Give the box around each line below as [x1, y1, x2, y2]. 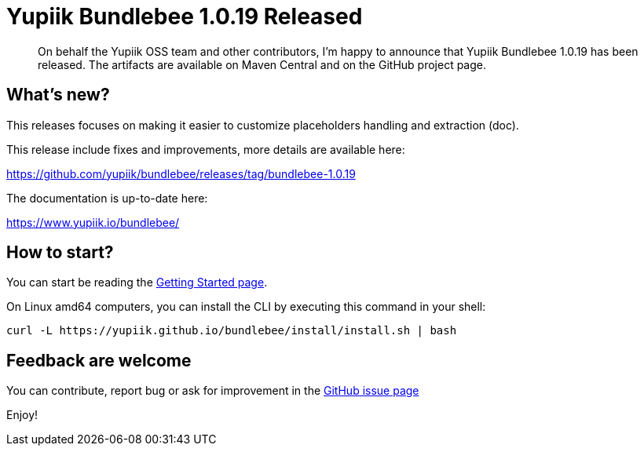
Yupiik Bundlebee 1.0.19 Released [6, 3, 363, 30]
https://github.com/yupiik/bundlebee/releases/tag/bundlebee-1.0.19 [6, 166, 356, 180]
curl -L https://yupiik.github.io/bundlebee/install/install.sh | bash [6, 324, 457, 337]
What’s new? [6, 85, 110, 105]
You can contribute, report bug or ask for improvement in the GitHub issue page [6, 384, 419, 398]
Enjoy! [6, 408, 38, 422]
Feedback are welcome [6, 350, 192, 370]
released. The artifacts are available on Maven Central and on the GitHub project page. [38, 57, 487, 71]
